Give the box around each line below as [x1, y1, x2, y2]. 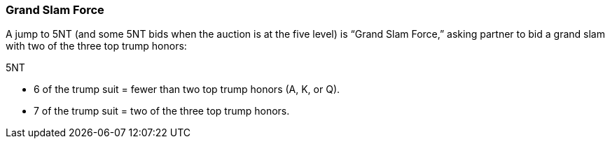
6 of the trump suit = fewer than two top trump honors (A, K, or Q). [34, 83, 340, 96]
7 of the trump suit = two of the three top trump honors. [34, 105, 290, 117]
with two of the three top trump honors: [6, 40, 187, 52]
